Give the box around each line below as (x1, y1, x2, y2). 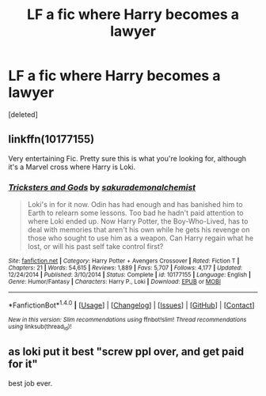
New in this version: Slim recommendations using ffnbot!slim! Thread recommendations (8, 315, 247, 323)
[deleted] (8, 109, 38, 119)
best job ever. (8, 378, 53, 388)
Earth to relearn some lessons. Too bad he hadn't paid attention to (27, 208, 244, 218)
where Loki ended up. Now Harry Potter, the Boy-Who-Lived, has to (27, 217, 249, 226)
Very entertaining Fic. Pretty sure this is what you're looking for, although (8, 153, 247, 163)
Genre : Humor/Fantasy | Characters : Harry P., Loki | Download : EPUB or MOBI (8, 278, 222, 286)
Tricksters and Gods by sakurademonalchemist (8, 182, 196, 193)
